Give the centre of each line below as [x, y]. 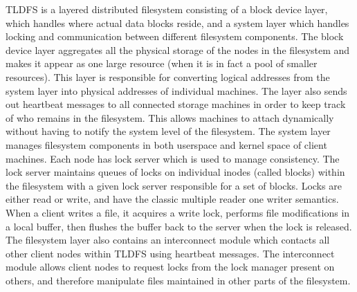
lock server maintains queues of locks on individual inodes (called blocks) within [175, 172]
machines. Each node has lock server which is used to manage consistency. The [173, 158]
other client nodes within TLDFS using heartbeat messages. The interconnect [170, 253]
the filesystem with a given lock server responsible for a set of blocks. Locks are [174, 185]
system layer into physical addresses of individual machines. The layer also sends [176, 90]
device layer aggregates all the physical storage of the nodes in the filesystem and [178, 49]
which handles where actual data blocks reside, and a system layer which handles [177, 22]
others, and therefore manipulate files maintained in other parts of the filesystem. [178, 280]
